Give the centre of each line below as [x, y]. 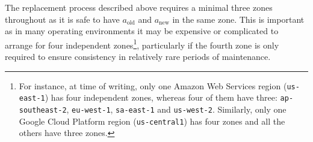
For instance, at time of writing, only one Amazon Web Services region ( [153, 85]
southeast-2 [43, 110]
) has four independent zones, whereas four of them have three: [161, 97]
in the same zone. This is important [238, 19]
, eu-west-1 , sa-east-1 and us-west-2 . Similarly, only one [176, 109]
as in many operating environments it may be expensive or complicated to [142, 31]
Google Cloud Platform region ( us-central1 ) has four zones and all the [152, 121]
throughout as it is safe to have [62, 19]
